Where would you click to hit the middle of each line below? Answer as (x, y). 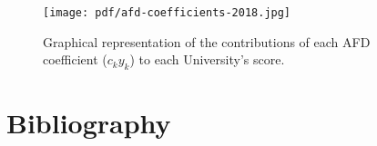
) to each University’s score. (207, 59)
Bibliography (89, 123)
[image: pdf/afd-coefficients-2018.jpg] (167, 13)
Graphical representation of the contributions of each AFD (207, 41)
